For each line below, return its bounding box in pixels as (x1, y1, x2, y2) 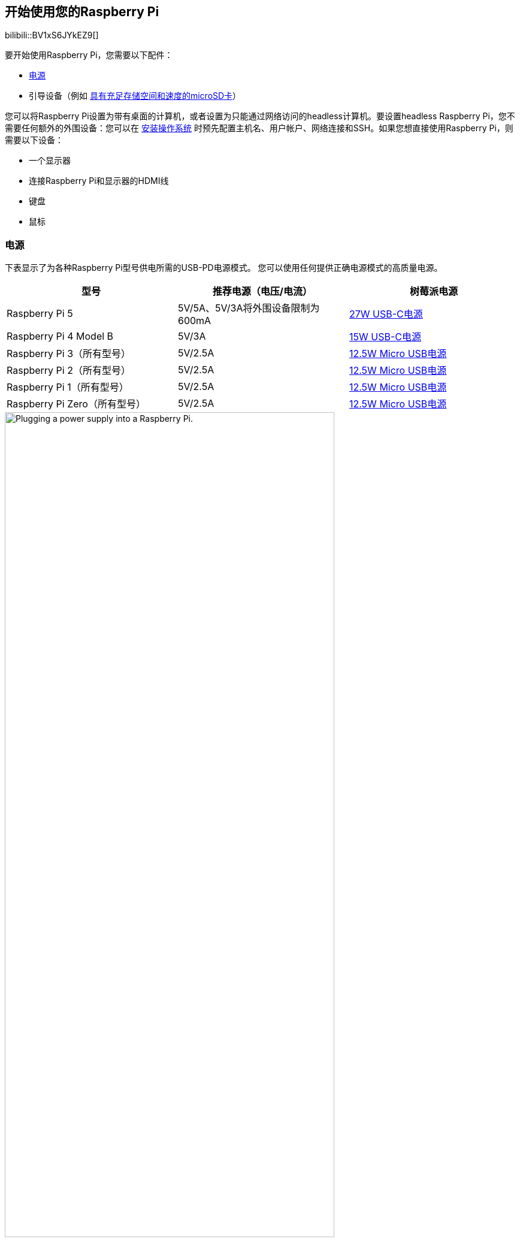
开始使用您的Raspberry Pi (5, 4, 159, 19)
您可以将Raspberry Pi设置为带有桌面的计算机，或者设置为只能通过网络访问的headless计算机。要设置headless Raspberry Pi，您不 (5, 111, 515, 122)
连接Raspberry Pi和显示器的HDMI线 (29, 176, 169, 186)
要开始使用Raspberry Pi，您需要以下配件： (5, 50, 173, 61)
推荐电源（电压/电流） (212, 285, 313, 298)
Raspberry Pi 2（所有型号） (7, 364, 131, 377)
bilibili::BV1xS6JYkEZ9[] (5, 30, 99, 41)
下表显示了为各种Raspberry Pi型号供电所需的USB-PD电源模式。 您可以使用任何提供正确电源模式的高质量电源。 (5, 262, 443, 273)
